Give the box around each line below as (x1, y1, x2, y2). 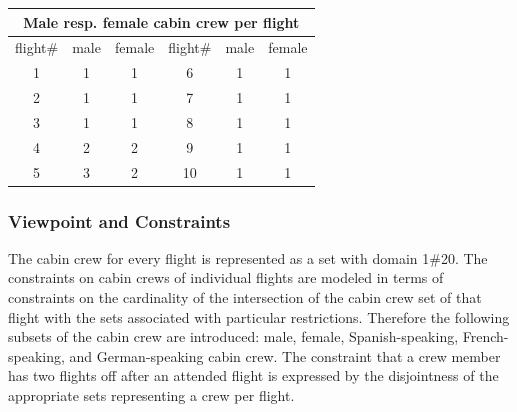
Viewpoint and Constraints (8, 208, 231, 233)
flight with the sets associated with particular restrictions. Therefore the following (8, 306, 510, 327)
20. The (440, 247, 488, 268)
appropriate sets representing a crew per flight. (8, 385, 295, 406)
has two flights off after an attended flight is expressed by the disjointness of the (8, 365, 499, 386)
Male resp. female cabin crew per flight (23, 11, 300, 32)
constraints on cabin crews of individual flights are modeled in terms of (8, 267, 444, 288)
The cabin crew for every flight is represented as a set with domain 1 (8, 247, 430, 268)
